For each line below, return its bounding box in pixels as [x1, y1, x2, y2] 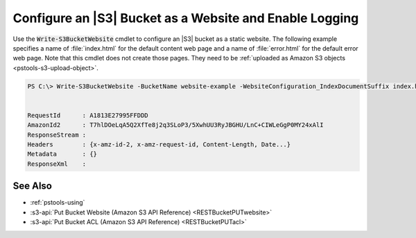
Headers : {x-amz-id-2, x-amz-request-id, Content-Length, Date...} [27, 141, 291, 148]
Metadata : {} [27, 150, 97, 158]
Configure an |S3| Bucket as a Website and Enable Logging [12, 10, 359, 26]
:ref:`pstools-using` [30, 198, 85, 207]
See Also [12, 180, 52, 192]
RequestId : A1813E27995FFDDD [27, 111, 148, 119]
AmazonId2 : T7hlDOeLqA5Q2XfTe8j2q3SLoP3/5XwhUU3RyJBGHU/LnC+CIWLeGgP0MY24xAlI [27, 121, 324, 129]
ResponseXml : [27, 160, 87, 168]
